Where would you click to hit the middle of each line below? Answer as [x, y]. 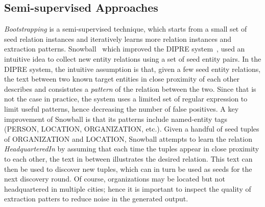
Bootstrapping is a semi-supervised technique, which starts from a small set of [126, 29]
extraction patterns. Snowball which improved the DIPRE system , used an [125, 49]
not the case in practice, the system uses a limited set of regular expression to [126, 99]
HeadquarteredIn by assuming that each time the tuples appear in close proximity [132, 149]
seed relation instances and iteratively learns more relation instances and [118, 38]
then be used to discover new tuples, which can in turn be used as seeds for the [128, 169]
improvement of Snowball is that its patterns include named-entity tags [116, 119]
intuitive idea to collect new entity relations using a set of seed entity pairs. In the [133, 58]
